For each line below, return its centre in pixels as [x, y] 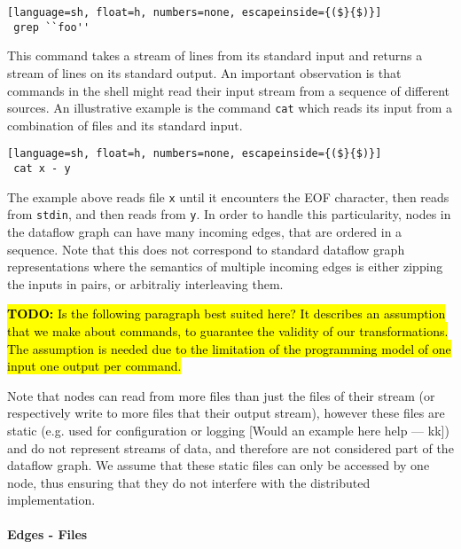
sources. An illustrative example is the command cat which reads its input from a [230, 108]
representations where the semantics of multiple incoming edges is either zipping [225, 267]
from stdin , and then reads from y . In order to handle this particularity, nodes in [229, 214]
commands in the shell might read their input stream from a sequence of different [229, 90]
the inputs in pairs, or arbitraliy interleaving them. [145, 283]
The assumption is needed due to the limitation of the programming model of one [229, 348]
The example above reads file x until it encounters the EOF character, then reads [228, 196]
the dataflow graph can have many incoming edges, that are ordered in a [205, 231]
